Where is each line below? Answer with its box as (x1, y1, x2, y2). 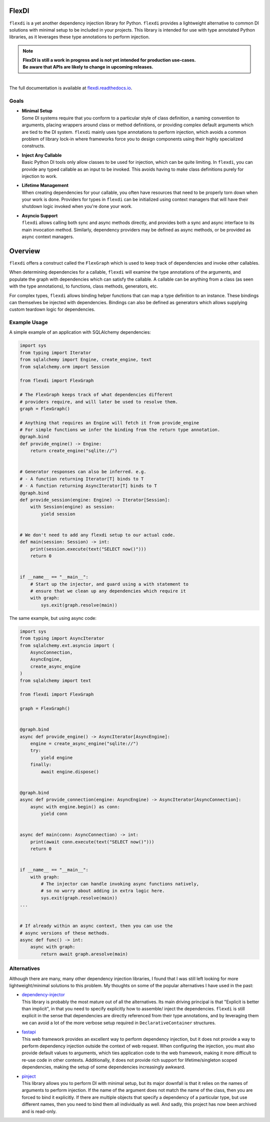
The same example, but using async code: (9, 615, 97, 621)
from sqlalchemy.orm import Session (19, 364, 110, 369)
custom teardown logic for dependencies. (9, 306, 95, 313)
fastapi (21, 1029, 36, 1035)
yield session (40, 511, 75, 517)
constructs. (21, 143, 45, 149)
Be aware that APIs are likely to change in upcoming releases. (22, 64, 153, 70)
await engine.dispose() (40, 769, 99, 774)
